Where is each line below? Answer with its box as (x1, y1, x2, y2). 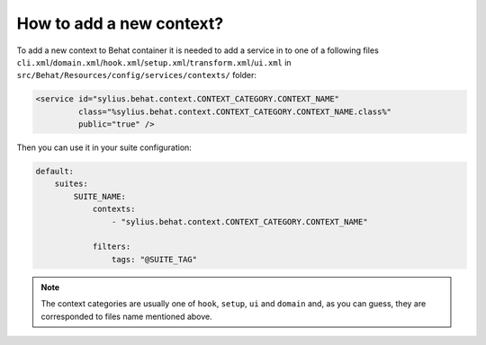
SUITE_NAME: (73, 191, 126, 201)
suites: (54, 179, 89, 189)
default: (35, 166, 75, 177)
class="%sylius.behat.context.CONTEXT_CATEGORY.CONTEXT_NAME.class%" (77, 106, 391, 117)
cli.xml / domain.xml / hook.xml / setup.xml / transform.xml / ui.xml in (16, 57, 292, 67)
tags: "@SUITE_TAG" (111, 254, 198, 264)
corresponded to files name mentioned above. (40, 311, 213, 322)
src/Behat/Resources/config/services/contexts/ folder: (16, 70, 256, 81)
